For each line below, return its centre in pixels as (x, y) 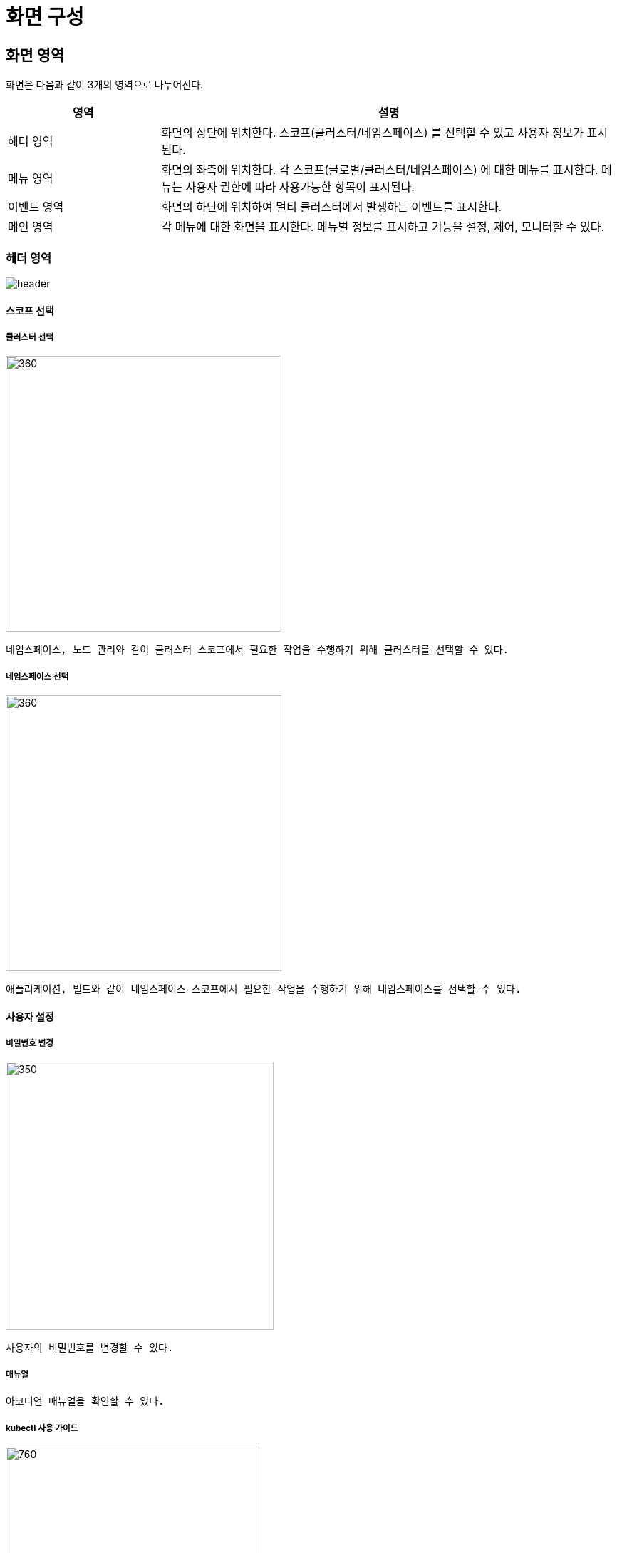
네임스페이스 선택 (37, 676)
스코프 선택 (30, 310)
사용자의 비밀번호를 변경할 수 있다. (90, 1348)
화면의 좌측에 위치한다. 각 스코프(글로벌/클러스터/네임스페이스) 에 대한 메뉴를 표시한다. (380, 170)
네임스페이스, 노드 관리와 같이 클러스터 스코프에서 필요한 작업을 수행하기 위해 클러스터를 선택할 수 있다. (258, 650)
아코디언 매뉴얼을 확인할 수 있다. (85, 1401)
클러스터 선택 (30, 337)
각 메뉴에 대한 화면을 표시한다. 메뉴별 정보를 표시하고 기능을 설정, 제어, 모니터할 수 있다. (383, 227)
